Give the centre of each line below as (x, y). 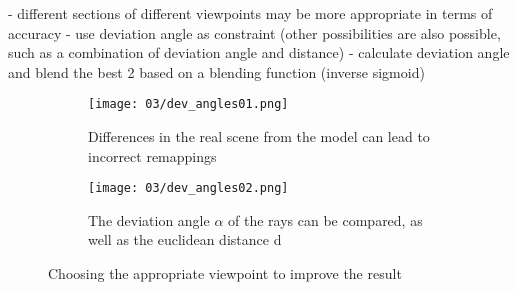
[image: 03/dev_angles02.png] (188, 188)
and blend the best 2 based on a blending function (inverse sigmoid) (216, 71)
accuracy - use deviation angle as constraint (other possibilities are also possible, (254, 32)
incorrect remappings (152, 155)
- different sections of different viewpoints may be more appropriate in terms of (250, 13)
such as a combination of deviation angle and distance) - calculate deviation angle (259, 52)
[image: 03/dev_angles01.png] (188, 104)
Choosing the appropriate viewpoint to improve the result (225, 273)
